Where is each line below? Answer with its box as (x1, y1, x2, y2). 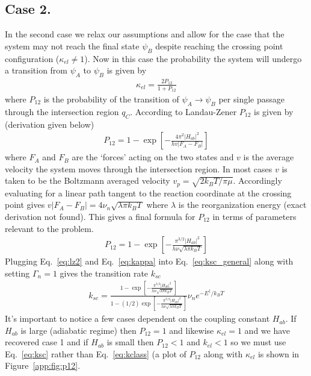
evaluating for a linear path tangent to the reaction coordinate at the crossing (5, 186, 292, 199)
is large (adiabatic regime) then (20, 324, 137, 336)
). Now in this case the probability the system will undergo (84, 52, 302, 64)
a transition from (5, 64, 68, 77)
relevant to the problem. (5, 222, 94, 234)
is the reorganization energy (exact (178, 198, 307, 211)
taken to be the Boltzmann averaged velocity (5, 174, 170, 187)
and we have (244, 324, 291, 336)
